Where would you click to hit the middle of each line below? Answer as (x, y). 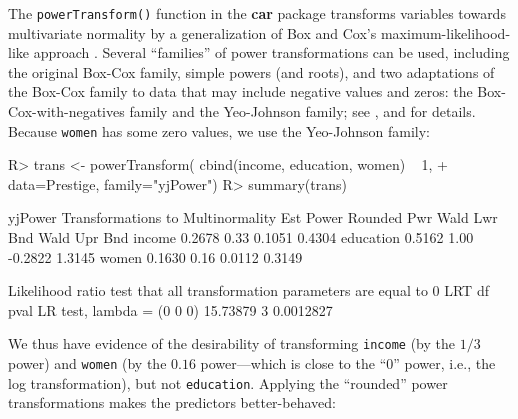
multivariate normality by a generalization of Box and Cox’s (192, 32)
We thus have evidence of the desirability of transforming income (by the (231, 343)
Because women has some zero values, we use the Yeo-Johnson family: (219, 130)
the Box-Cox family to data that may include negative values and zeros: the (240, 91)
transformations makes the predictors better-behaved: (172, 402)
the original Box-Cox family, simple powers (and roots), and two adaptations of (251, 71)
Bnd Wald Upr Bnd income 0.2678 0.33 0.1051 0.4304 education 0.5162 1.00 (241, 237)
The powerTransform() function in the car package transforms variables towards (257, 13)
